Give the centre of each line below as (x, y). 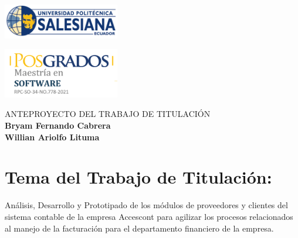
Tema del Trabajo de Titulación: (138, 177)
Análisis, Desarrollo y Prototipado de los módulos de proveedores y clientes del (146, 205)
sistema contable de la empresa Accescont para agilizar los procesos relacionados (149, 216)
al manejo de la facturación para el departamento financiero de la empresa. (139, 228)
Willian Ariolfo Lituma (52, 137)
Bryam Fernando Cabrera (58, 125)
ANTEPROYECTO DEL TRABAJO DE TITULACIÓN (108, 114)
